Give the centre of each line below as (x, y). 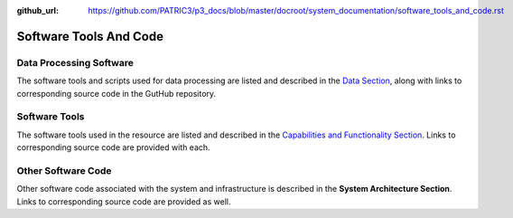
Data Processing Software (75, 62)
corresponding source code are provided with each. (114, 147)
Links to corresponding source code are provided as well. (124, 201)
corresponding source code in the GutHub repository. (117, 93)
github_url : (37, 10)
